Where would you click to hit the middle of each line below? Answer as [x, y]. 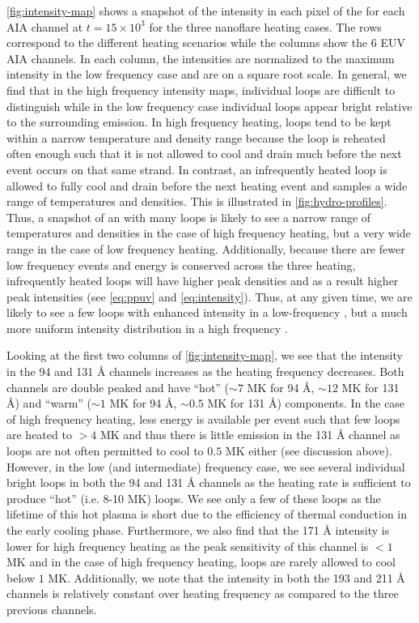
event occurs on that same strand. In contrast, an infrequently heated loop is [197, 169]
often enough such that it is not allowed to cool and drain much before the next [204, 154]
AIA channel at [45, 26]
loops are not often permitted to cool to [105, 451]
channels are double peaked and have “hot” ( [118, 387]
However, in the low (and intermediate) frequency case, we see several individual [206, 466]
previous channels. [52, 609]
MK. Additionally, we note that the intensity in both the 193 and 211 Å [226, 577]
